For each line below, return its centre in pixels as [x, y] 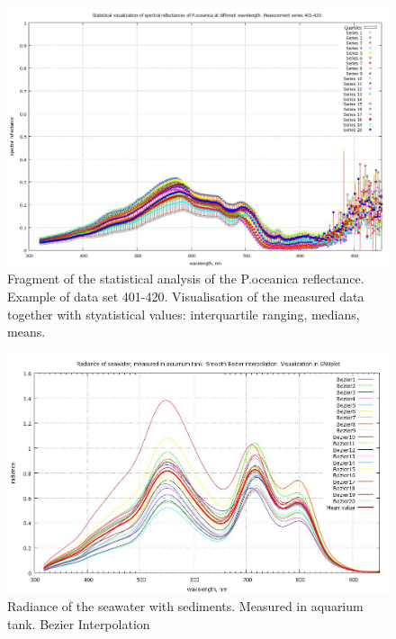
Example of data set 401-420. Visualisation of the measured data [186, 296]
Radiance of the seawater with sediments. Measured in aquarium [185, 606]
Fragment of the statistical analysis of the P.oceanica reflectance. [186, 279]
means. [27, 332]
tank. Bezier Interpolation [79, 623]
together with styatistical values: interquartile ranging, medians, [184, 314]
